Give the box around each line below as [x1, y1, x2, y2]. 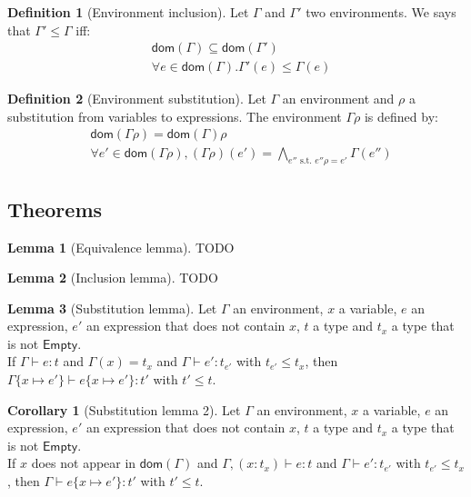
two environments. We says [306, 3, 456, 21]
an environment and [282, 89, 395, 108]
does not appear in [31, 453, 136, 472]
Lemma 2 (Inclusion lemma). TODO [7, 268, 218, 287]
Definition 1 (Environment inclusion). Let [7, 3, 249, 21]
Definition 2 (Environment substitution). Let [7, 89, 266, 108]
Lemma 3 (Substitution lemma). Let [7, 298, 217, 317]
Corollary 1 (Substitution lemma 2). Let [7, 400, 241, 419]
